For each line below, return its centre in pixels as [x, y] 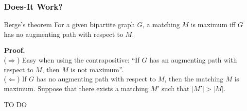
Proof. [15, 50]
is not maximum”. [97, 69]
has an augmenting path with [193, 60]
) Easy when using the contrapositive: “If [78, 60]
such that [176, 88]
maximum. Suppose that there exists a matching [76, 88]
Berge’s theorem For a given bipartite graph [70, 24]
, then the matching [194, 79]
